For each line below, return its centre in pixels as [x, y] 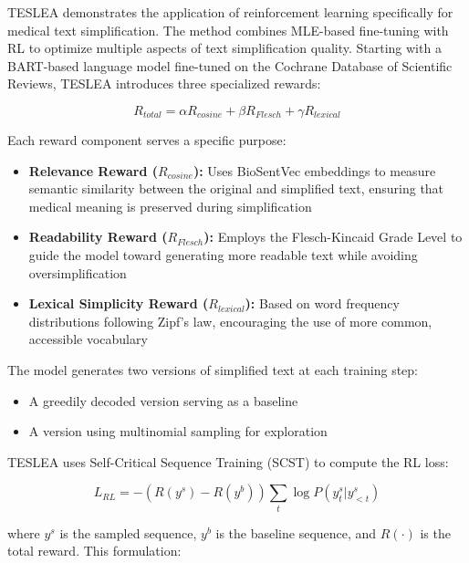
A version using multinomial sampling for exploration [178, 431]
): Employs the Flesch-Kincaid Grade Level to [333, 237]
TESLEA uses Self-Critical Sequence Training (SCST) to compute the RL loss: [228, 461]
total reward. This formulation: [94, 551]
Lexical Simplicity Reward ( [119, 303]
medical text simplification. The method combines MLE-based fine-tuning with [228, 30]
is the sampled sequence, [128, 532]
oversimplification [78, 272]
